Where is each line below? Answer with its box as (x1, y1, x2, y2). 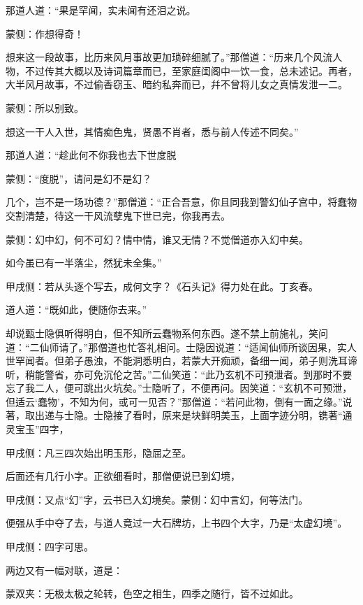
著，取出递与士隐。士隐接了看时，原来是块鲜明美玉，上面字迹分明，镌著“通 (6, 408, 353, 422)
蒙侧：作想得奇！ (6, 26, 84, 41)
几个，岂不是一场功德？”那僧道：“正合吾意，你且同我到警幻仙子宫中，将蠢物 (6, 194, 357, 209)
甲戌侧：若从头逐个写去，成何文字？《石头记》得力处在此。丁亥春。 (6, 278, 318, 293)
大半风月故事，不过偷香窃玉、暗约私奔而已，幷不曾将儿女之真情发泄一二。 (6, 77, 348, 92)
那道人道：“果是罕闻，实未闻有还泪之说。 (6, 3, 196, 17)
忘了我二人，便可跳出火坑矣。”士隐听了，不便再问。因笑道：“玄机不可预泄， (6, 380, 353, 395)
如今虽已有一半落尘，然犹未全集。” (6, 255, 162, 270)
